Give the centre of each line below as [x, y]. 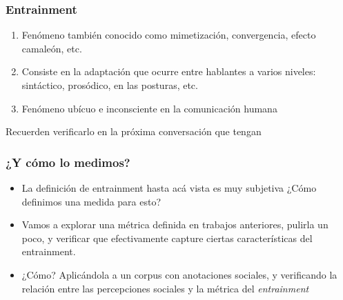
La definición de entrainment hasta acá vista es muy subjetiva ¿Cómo [169, 188]
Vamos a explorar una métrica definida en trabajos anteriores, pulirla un [175, 224]
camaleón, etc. [52, 48]
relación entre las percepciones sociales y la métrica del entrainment [165, 288]
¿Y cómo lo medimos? [68, 162]
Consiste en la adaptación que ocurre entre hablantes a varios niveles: [169, 71]
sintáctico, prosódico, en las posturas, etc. [110, 85]
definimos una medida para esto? [91, 201]
